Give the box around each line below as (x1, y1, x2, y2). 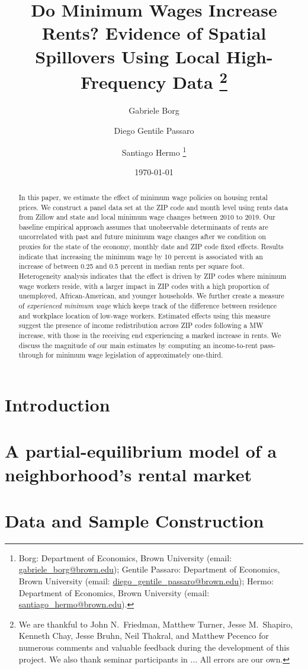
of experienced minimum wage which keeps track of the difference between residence (18, 301, 277, 311)
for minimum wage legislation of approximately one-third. (45, 350, 223, 360)
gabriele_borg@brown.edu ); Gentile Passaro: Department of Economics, (18, 563, 280, 575)
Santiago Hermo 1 (121, 144, 187, 158)
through (18, 350, 43, 360)
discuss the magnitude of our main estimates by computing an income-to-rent (18, 340, 258, 350)
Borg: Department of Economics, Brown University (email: (18, 551, 232, 564)
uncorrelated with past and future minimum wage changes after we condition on (18, 231, 266, 242)
